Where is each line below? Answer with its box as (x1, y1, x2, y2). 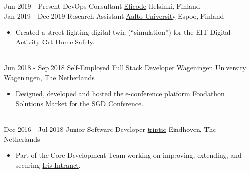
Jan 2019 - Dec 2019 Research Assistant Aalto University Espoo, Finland (4, 10, 224, 21)
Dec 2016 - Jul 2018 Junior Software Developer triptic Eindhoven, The (4, 124, 216, 134)
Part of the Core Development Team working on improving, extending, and (15, 150, 242, 160)
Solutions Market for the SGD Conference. (15, 98, 144, 108)
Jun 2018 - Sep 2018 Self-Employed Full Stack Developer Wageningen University (4, 62, 246, 72)
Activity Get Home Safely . (15, 36, 95, 46)
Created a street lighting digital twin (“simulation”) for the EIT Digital (15, 27, 231, 37)
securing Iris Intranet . (15, 159, 81, 170)
